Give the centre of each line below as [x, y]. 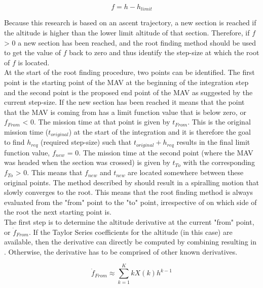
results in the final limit [213, 142]
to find [14, 142]
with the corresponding [219, 162]
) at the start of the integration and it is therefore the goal [160, 131]
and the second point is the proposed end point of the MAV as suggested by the [128, 92]
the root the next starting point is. [58, 212]
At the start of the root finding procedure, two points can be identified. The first [129, 72]
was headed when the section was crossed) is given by [87, 162]
